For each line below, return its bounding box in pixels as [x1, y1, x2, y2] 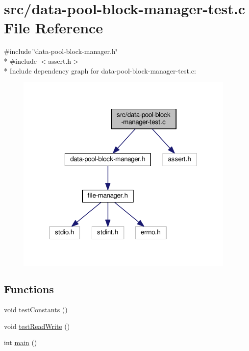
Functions [4, 281, 54, 297]
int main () [4, 337, 37, 348]
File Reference [4, 18, 103, 38]
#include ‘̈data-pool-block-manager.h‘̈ [4, 46, 118, 56]
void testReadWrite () [4, 321, 70, 331]
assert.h [48, 55, 72, 66]
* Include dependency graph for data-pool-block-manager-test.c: [4, 65, 196, 75]
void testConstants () [4, 304, 68, 315]
